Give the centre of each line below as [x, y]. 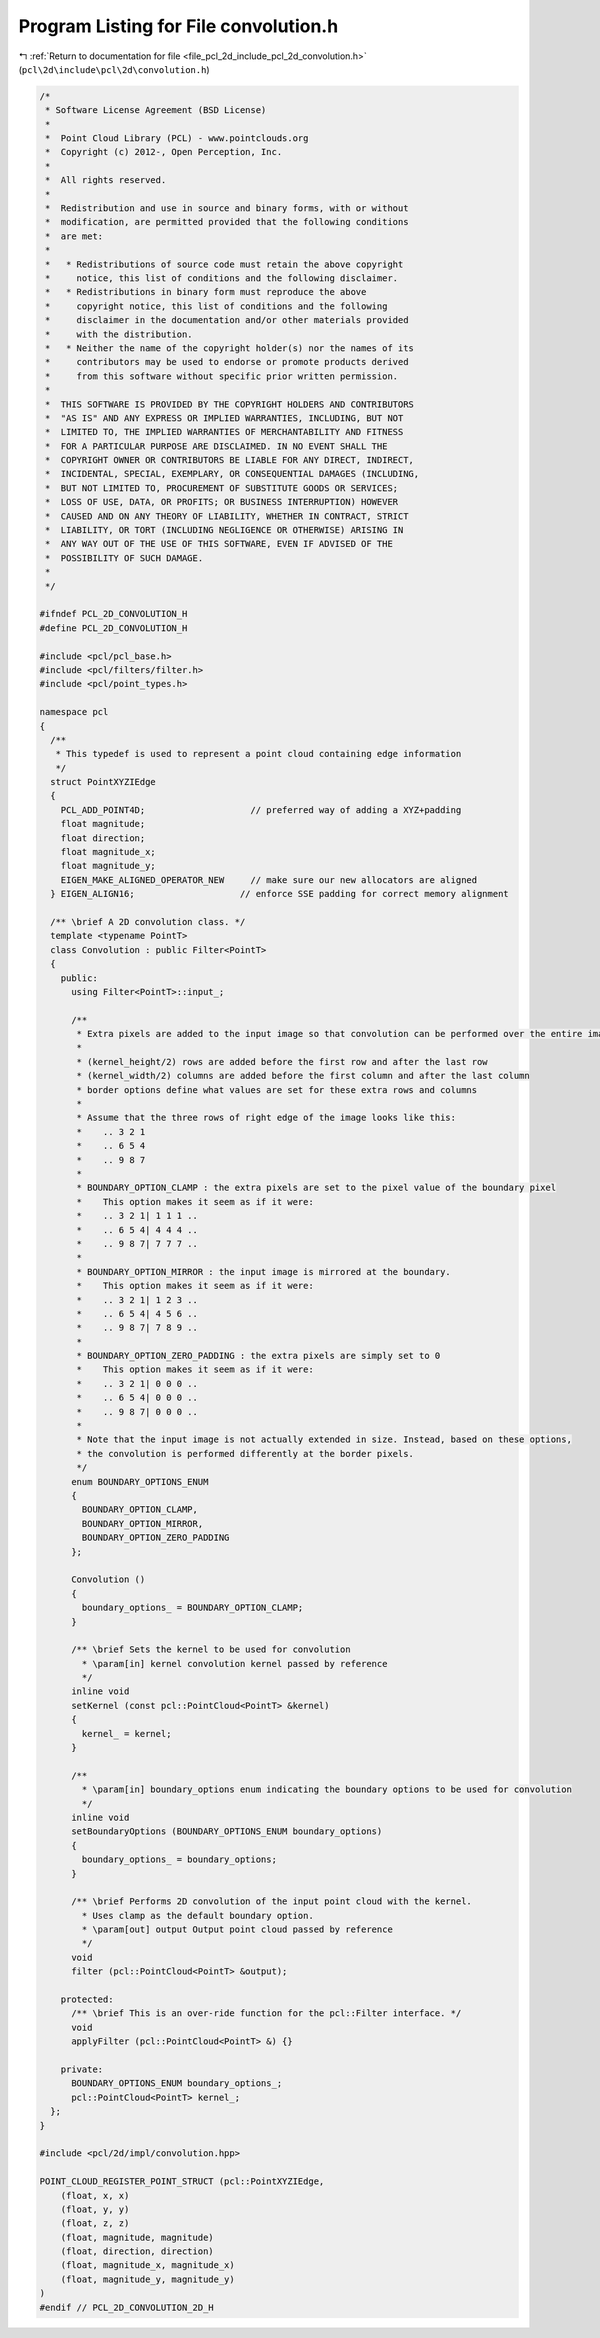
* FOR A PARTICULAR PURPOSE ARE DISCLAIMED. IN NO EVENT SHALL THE [216, 446]
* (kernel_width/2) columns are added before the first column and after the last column [303, 1076]
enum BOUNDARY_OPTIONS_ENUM [140, 1481]
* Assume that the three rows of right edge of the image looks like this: [266, 1118]
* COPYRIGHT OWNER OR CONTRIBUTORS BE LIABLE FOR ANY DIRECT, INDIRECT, [230, 460]
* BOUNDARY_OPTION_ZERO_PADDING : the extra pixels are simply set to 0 [258, 1356]
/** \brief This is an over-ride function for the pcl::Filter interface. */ [266, 2013]
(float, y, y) [95, 2209]
